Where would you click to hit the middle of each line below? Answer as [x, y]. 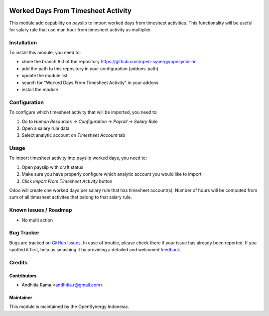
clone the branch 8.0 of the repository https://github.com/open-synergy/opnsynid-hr [109, 62]
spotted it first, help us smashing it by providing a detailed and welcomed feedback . [95, 250]
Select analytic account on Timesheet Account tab [73, 135]
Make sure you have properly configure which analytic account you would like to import [112, 174]
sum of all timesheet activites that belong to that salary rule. [70, 197]
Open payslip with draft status [53, 167]
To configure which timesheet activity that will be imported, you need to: [83, 112]
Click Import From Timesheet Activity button [67, 181]
